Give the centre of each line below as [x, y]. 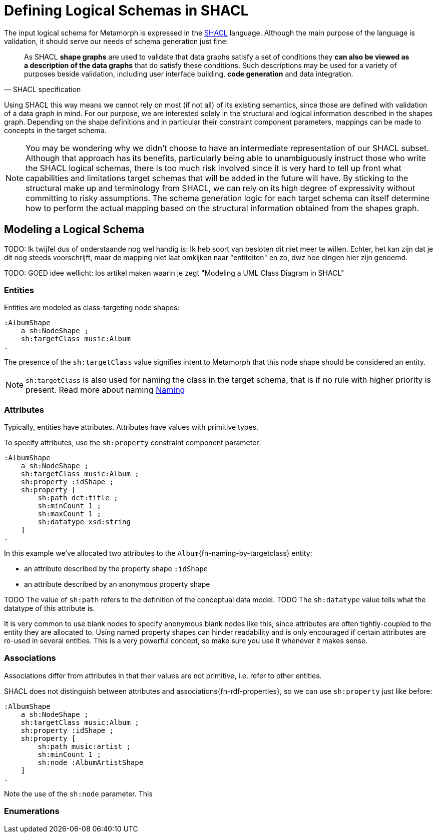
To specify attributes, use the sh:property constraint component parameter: [133, 443]
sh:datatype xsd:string [84, 522]
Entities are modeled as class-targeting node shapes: [92, 308]
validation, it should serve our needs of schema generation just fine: [116, 41]
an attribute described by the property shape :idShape [116, 569]
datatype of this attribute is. [50, 608]
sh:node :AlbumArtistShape [91, 762]
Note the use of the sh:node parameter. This [78, 793]
